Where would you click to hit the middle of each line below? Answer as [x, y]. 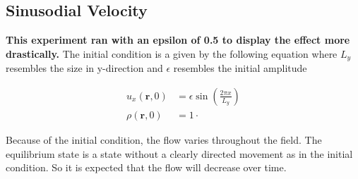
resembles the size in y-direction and [84, 68]
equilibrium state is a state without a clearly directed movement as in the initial [179, 153]
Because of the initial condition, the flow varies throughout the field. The [164, 139]
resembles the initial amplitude [240, 68]
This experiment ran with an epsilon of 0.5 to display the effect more [178, 40]
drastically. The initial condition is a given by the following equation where [172, 53]
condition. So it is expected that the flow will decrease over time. [146, 167]
